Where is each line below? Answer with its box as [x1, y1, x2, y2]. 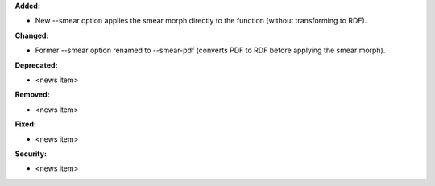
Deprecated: [14, 60, 58, 70]
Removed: [14, 89, 50, 100]
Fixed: [14, 119, 36, 129]
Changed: [14, 31, 49, 40]
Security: [14, 149, 48, 159]
